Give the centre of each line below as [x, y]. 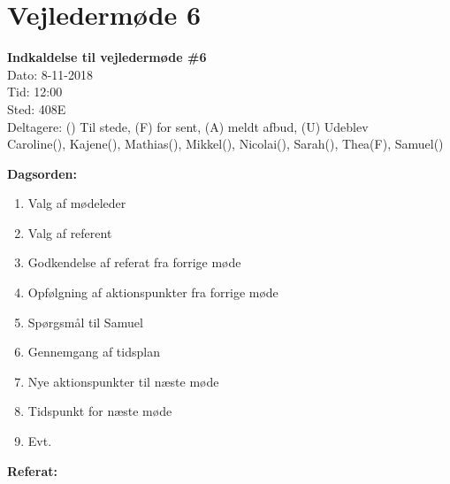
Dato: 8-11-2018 [50, 74]
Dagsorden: [42, 173]
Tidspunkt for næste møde [100, 411]
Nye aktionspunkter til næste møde [123, 381]
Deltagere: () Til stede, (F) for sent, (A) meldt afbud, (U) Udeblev [188, 126]
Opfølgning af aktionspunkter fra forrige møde [153, 292]
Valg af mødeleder [77, 203]
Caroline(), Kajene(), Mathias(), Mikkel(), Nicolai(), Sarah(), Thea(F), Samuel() [225, 144]
